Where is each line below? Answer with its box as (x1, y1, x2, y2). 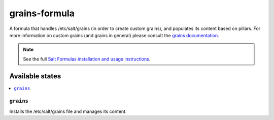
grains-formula (9, 8, 75, 19)
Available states (9, 72, 61, 80)
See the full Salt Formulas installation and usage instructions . (23, 56, 151, 62)
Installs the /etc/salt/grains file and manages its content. (9, 108, 127, 114)
